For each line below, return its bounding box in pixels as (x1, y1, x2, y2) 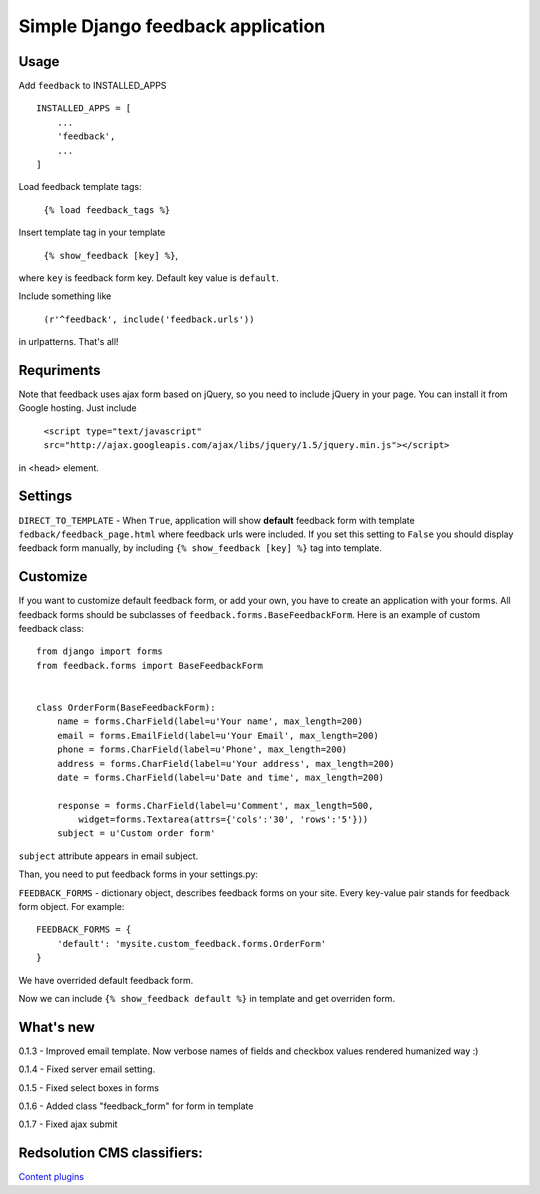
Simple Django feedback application (18, 15, 326, 37)
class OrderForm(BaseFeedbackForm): (36, 701, 216, 713)
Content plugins (18, 1171, 85, 1183)
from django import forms (36, 646, 164, 657)
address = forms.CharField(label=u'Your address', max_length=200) (56, 758, 395, 769)
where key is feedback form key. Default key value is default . (18, 271, 279, 284)
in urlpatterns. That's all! (18, 336, 119, 348)
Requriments (18, 361, 101, 379)
